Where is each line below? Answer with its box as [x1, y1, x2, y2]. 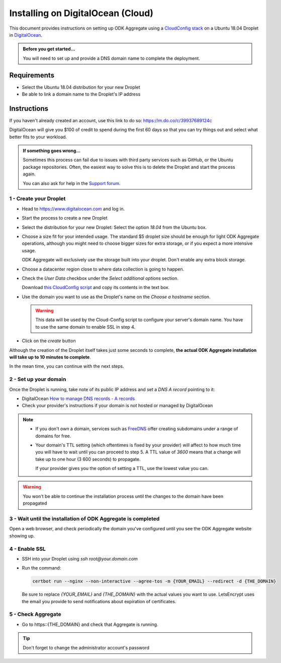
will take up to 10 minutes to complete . [9, 354, 91, 360]
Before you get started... [23, 46, 75, 52]
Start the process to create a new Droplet [22, 215, 108, 221]
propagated [23, 500, 47, 506]
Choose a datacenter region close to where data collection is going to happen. [22, 266, 184, 272]
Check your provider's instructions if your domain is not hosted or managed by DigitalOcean [22, 403, 213, 409]
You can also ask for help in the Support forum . [23, 180, 121, 186]
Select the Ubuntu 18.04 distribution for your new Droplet [22, 84, 140, 90]
